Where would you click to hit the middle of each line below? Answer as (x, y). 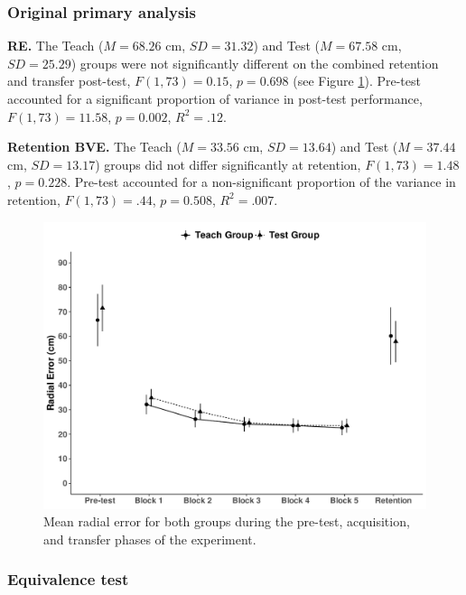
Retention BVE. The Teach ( (94, 147)
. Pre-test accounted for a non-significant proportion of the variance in (261, 182)
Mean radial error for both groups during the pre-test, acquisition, (227, 521)
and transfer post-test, (69, 81)
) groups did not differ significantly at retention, (228, 164)
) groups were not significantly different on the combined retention (255, 63)
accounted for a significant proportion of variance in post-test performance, (215, 98)
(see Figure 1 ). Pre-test (357, 81)
